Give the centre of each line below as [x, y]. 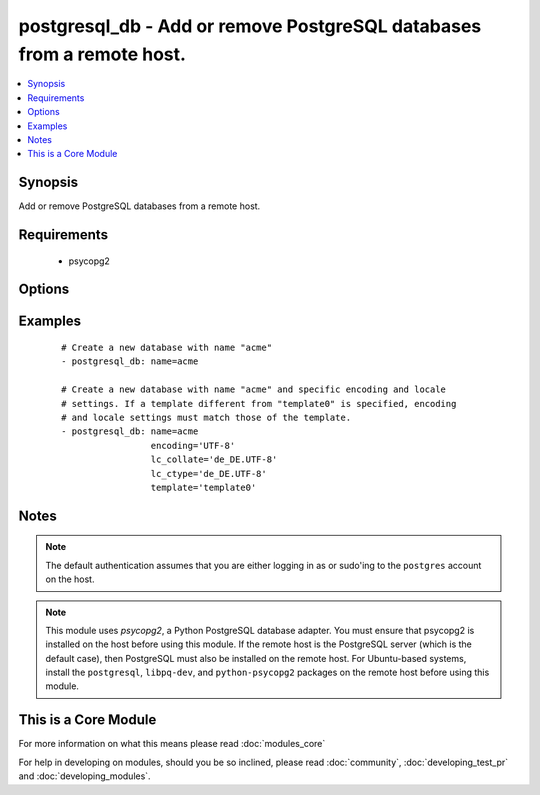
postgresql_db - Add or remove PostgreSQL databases [250, 26]
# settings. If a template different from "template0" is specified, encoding [259, 403]
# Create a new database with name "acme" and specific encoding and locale [254, 389]
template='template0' [203, 487]
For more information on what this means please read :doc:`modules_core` [172, 744]
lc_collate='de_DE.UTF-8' [214, 459]
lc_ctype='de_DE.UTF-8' [208, 473]
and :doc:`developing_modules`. [84, 776]
